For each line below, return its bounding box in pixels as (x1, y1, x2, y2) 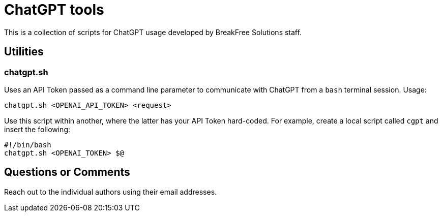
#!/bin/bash (4, 140, 51, 149)
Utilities (4, 45, 44, 58)
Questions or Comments (4, 166, 130, 179)
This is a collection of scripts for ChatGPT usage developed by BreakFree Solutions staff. (4, 27, 302, 37)
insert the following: (4, 125, 71, 134)
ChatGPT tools (4, 1, 104, 18)
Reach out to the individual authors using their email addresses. (4, 187, 217, 196)
